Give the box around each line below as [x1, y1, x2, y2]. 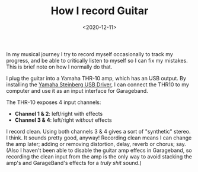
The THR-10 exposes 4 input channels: [6, 99, 101, 106]
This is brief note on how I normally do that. [6, 63, 113, 70]
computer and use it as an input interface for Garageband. [6, 87, 148, 94]
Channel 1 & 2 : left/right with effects [14, 110, 103, 117]
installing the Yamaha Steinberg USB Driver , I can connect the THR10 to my [6, 81, 190, 88]
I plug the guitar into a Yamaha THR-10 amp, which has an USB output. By [6, 74, 187, 82]
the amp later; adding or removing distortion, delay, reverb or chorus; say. [6, 140, 186, 147]
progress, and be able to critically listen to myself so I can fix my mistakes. [6, 57, 188, 64]
